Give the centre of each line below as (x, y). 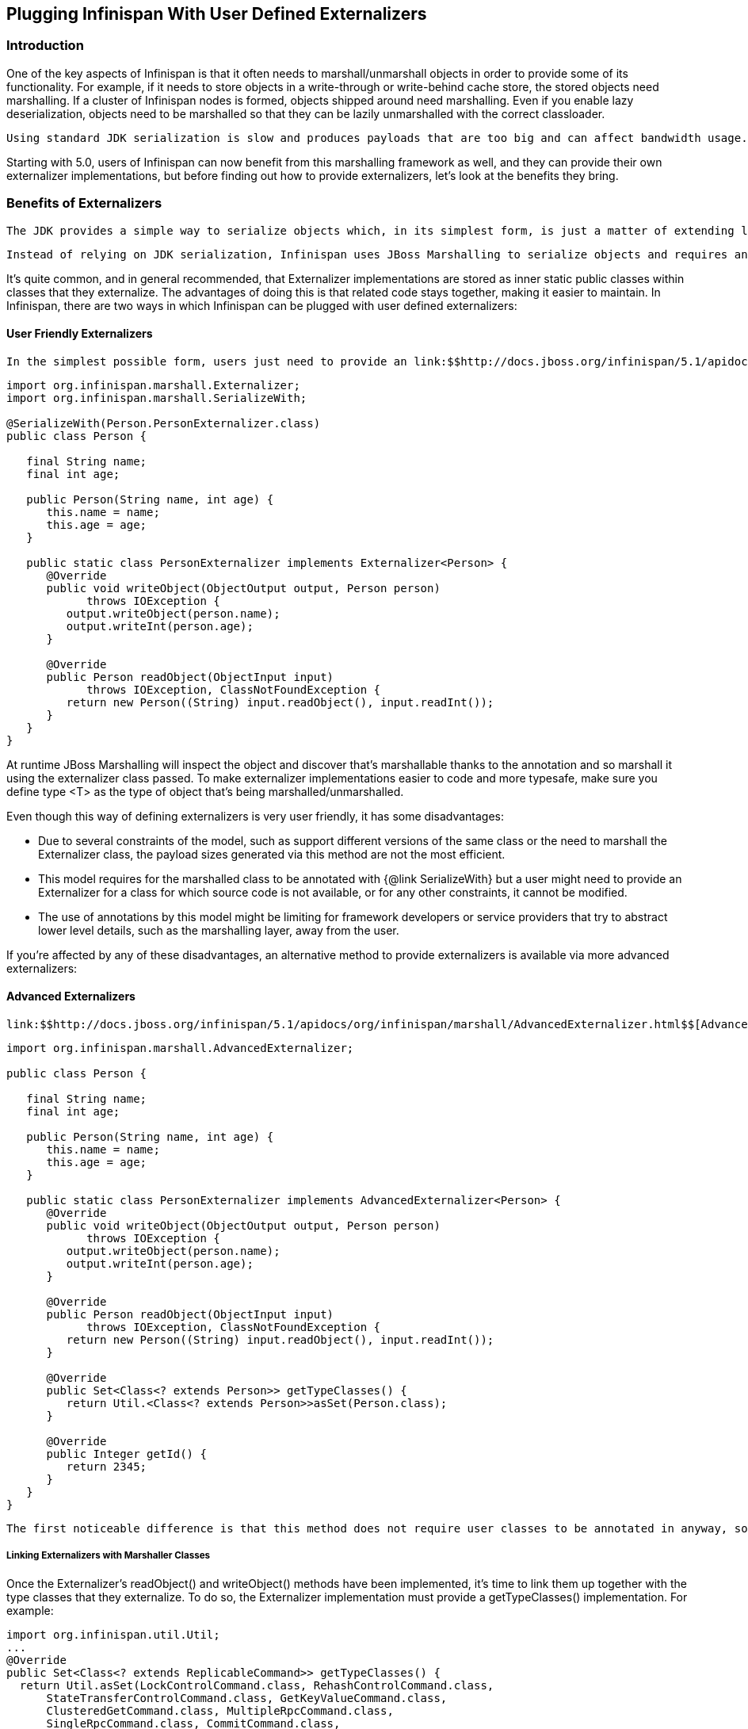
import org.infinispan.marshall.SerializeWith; (157, 398)
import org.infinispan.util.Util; (113, 1634)
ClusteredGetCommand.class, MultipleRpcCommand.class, (220, 1710)
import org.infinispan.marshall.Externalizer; (153, 385)
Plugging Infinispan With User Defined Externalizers (217, 14)
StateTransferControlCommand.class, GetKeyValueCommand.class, (247, 1698)
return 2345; (107, 1466)
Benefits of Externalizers (84, 203)
